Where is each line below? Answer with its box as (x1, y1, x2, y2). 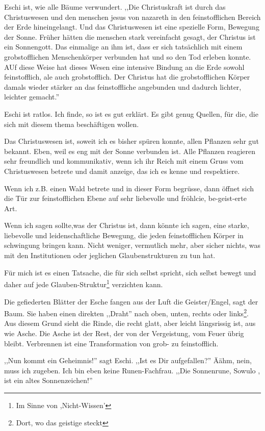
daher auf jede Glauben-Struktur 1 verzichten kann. (4, 277, 163, 289)
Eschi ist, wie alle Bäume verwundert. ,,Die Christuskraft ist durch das (4, 2, 226, 12)
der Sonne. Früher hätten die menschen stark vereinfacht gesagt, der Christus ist (4, 31, 256, 42)
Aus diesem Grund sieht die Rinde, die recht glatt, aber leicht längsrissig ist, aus (4, 318, 256, 328)
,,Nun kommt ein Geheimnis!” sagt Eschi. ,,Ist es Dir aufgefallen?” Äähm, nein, (4, 355, 252, 366)
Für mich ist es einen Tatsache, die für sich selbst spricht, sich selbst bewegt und (4, 267, 256, 277)
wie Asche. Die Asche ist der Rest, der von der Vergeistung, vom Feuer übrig (4, 327, 244, 338)
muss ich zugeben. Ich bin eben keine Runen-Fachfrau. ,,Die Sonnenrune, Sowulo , (4, 365, 260, 375)
